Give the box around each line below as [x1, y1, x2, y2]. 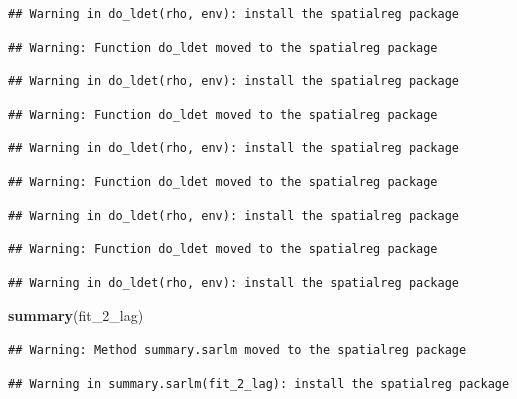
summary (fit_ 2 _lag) [8, 305, 144, 326]
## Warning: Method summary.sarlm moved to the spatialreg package [8, 342, 467, 357]
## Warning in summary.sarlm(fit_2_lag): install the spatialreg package [8, 376, 510, 391]
